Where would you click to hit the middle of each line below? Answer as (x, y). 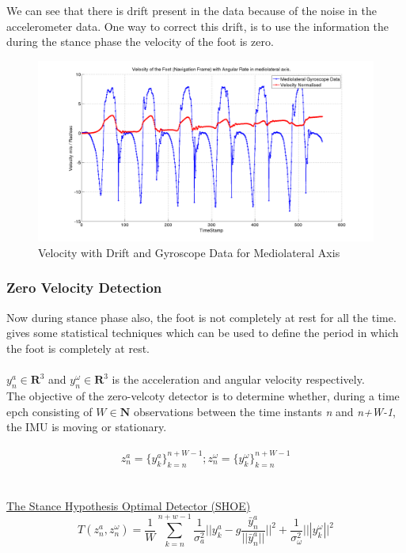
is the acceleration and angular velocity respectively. (238, 379)
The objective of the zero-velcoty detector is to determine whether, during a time (203, 395)
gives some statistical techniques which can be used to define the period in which (203, 333)
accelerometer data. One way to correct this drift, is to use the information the (198, 26)
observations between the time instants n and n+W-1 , (264, 411)
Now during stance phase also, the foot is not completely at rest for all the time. (201, 317)
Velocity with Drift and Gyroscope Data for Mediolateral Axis (189, 252)
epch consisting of (49, 411)
